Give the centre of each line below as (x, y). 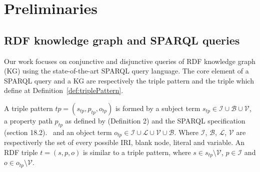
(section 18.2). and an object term (58, 132)
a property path (28, 120)
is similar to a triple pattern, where (137, 152)
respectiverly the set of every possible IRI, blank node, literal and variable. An (124, 142)
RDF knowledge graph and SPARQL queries (122, 40)
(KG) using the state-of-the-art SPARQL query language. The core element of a (126, 71)
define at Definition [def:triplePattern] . (64, 90)
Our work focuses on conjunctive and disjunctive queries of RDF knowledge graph (130, 61)
